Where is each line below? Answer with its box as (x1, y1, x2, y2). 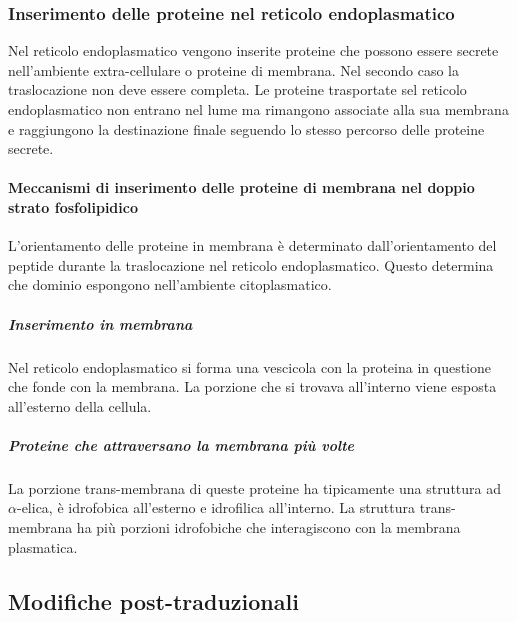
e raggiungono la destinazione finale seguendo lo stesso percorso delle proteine (8, 118, 485, 139)
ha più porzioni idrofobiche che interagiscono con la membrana (76, 517, 461, 538)
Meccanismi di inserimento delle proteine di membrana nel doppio (8, 177, 475, 198)
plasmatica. (8, 536, 78, 557)
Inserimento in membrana (8, 313, 193, 334)
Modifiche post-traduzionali (8, 585, 299, 616)
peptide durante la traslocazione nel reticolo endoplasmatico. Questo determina (8, 254, 494, 275)
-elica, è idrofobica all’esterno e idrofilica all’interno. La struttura (16, 497, 416, 518)
